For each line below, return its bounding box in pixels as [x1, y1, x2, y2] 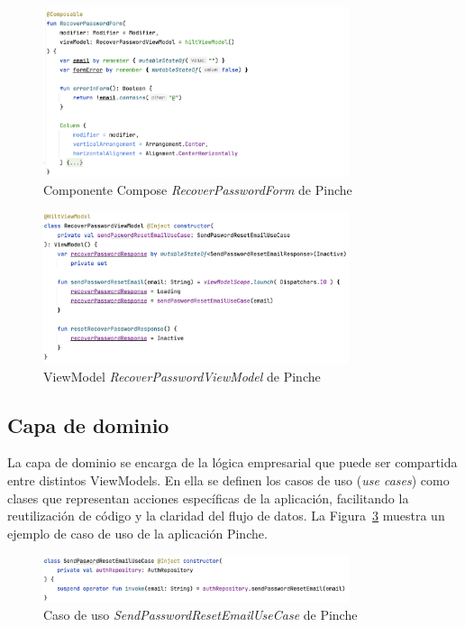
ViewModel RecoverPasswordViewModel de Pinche [43, 366, 321, 385]
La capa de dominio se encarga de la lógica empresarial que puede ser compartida [7, 453, 458, 472]
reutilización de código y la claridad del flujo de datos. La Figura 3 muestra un [7, 506, 445, 525]
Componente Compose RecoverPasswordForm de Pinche [43, 180, 352, 199]
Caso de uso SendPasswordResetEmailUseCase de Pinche [43, 605, 358, 624]
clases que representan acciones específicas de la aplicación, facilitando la [7, 488, 409, 507]
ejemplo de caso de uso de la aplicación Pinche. [7, 523, 268, 542]
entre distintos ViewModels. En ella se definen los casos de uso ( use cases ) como [7, 470, 450, 489]
